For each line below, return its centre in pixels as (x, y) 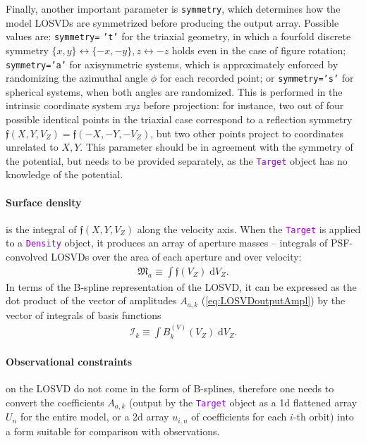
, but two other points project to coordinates (247, 133)
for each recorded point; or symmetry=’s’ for (257, 78)
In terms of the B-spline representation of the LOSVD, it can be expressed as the (181, 286)
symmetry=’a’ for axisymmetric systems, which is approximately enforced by (172, 64)
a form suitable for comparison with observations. (113, 431)
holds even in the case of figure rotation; (259, 50)
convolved (27, 257)
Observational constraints (69, 361)
